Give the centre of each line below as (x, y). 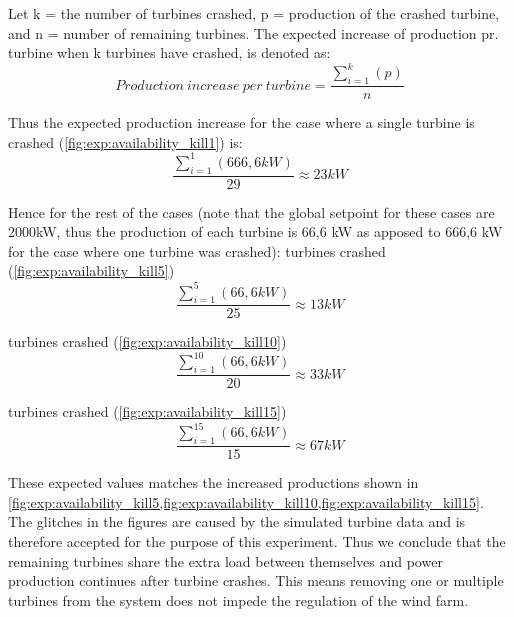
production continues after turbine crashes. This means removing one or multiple (256, 580)
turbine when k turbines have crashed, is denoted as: (169, 52)
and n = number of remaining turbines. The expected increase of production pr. (253, 32)
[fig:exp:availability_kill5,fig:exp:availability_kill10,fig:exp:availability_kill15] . (246, 501)
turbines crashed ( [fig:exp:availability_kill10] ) (147, 341)
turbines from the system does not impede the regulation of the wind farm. (238, 599)
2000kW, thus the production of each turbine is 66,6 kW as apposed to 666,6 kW (255, 231)
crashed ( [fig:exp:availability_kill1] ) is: (125, 141)
